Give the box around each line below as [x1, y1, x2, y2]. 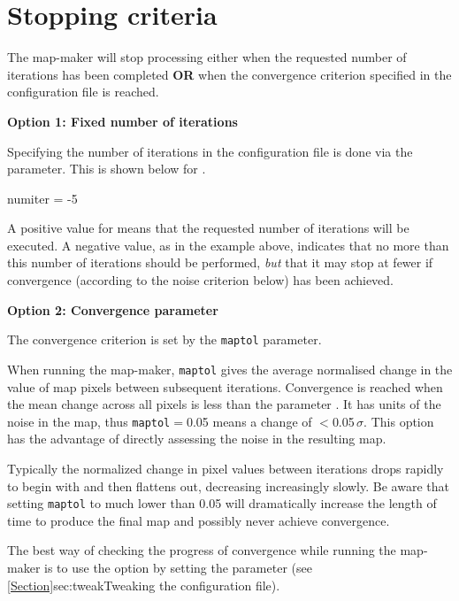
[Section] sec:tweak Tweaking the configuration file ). [7, 575, 280, 594]
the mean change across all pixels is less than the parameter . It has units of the [7, 395, 441, 413]
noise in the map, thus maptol [7, 412, 171, 430]
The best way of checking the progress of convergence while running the [7, 541, 396, 559]
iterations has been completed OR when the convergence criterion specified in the [7, 65, 452, 83]
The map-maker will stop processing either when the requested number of [7, 48, 407, 66]
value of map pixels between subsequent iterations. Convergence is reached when [7, 377, 443, 396]
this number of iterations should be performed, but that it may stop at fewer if [7, 253, 433, 272]
